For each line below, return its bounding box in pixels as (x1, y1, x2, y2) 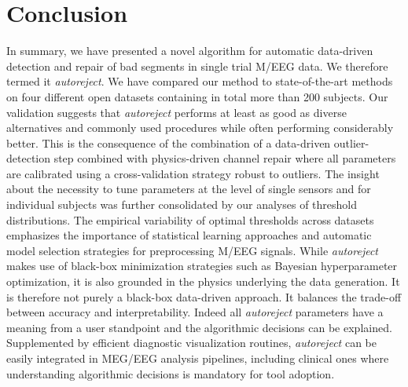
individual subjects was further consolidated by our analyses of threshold (6, 196, 358, 213)
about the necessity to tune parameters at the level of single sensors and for (6, 181, 371, 197)
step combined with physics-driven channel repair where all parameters (53, 150, 396, 166)
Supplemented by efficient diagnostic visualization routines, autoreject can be (6, 334, 377, 351)
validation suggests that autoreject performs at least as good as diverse (6, 104, 347, 120)
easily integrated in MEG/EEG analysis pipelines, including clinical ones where (6, 350, 389, 366)
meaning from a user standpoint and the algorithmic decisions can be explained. (6, 319, 392, 335)
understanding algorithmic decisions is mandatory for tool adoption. (6, 365, 335, 382)
